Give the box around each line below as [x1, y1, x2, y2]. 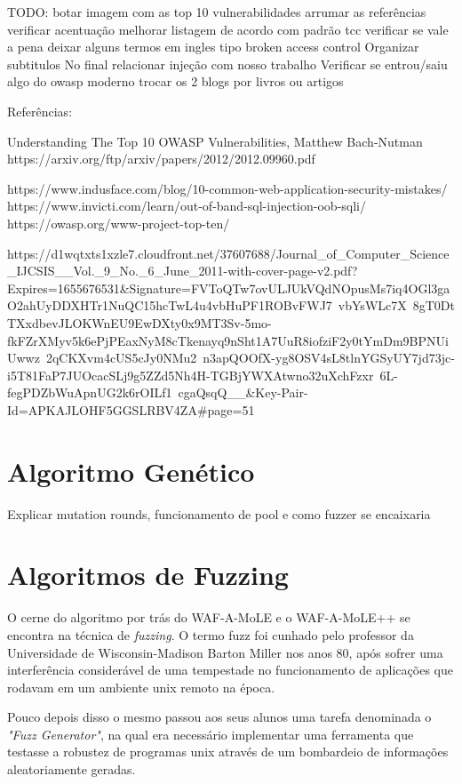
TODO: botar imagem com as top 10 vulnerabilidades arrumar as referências [7, 3, 426, 20]
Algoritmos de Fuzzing [7, 556, 289, 593]
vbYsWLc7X [338, 296, 407, 315]
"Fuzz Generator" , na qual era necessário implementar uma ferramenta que [7, 724, 414, 743]
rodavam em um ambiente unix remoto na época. [7, 677, 275, 696]
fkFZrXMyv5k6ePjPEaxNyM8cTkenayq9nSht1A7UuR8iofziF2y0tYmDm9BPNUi [7, 331, 449, 349]
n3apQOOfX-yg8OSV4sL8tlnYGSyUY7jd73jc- [203, 348, 455, 367]
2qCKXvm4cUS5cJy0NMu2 [45, 348, 197, 367]
